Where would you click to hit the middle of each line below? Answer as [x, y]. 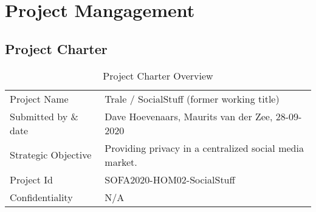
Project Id [31, 179]
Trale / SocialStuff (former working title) [192, 98]
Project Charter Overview [158, 75]
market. [121, 162]
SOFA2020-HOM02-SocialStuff [170, 179]
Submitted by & [44, 116]
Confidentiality [41, 197]
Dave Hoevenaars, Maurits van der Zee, [189, 116]
